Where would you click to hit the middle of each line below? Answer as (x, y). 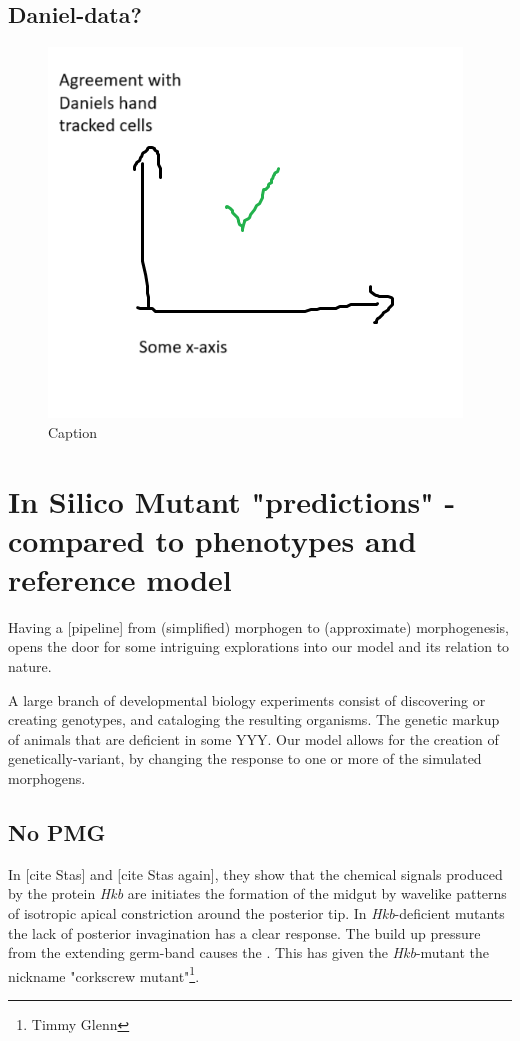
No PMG (57, 832)
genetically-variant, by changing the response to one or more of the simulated (245, 758)
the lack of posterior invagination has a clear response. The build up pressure (244, 932)
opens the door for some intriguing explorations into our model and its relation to (259, 646)
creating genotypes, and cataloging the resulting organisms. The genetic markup (254, 719)
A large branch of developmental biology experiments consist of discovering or (247, 699)
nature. (30, 666)
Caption (73, 431)
